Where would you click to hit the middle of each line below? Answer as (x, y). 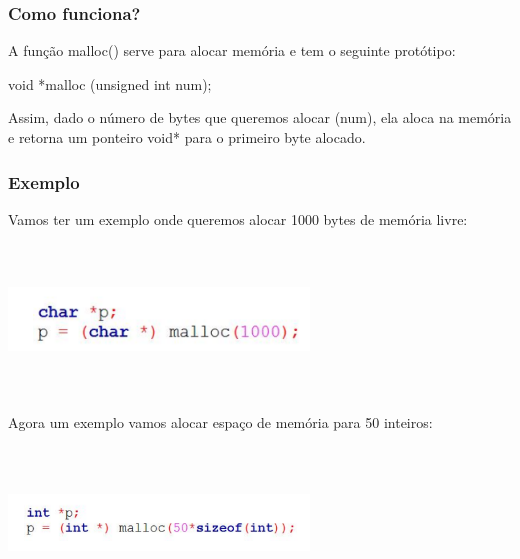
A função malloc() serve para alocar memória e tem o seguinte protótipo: (232, 50)
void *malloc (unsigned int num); (110, 83)
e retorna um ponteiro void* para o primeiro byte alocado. (187, 137)
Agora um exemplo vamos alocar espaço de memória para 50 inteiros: (220, 422)
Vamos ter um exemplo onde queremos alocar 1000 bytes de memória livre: (238, 218)
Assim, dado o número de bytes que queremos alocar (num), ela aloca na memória (260, 117)
